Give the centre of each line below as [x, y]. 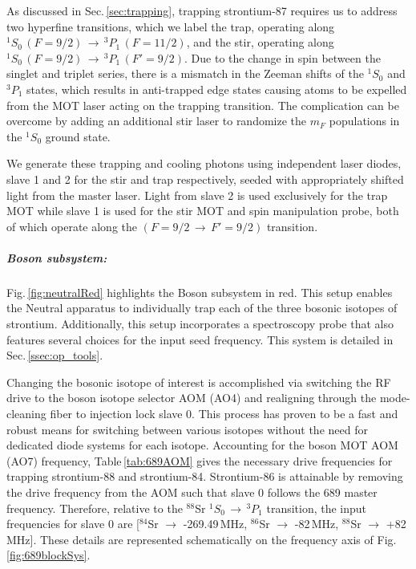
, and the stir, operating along [260, 42]
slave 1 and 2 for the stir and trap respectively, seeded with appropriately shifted [205, 179]
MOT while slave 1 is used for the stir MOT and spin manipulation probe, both [203, 211]
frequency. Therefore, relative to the [95, 508]
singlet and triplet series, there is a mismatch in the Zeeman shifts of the [185, 73]
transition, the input [317, 508]
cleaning [26, 414]
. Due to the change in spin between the [283, 57]
